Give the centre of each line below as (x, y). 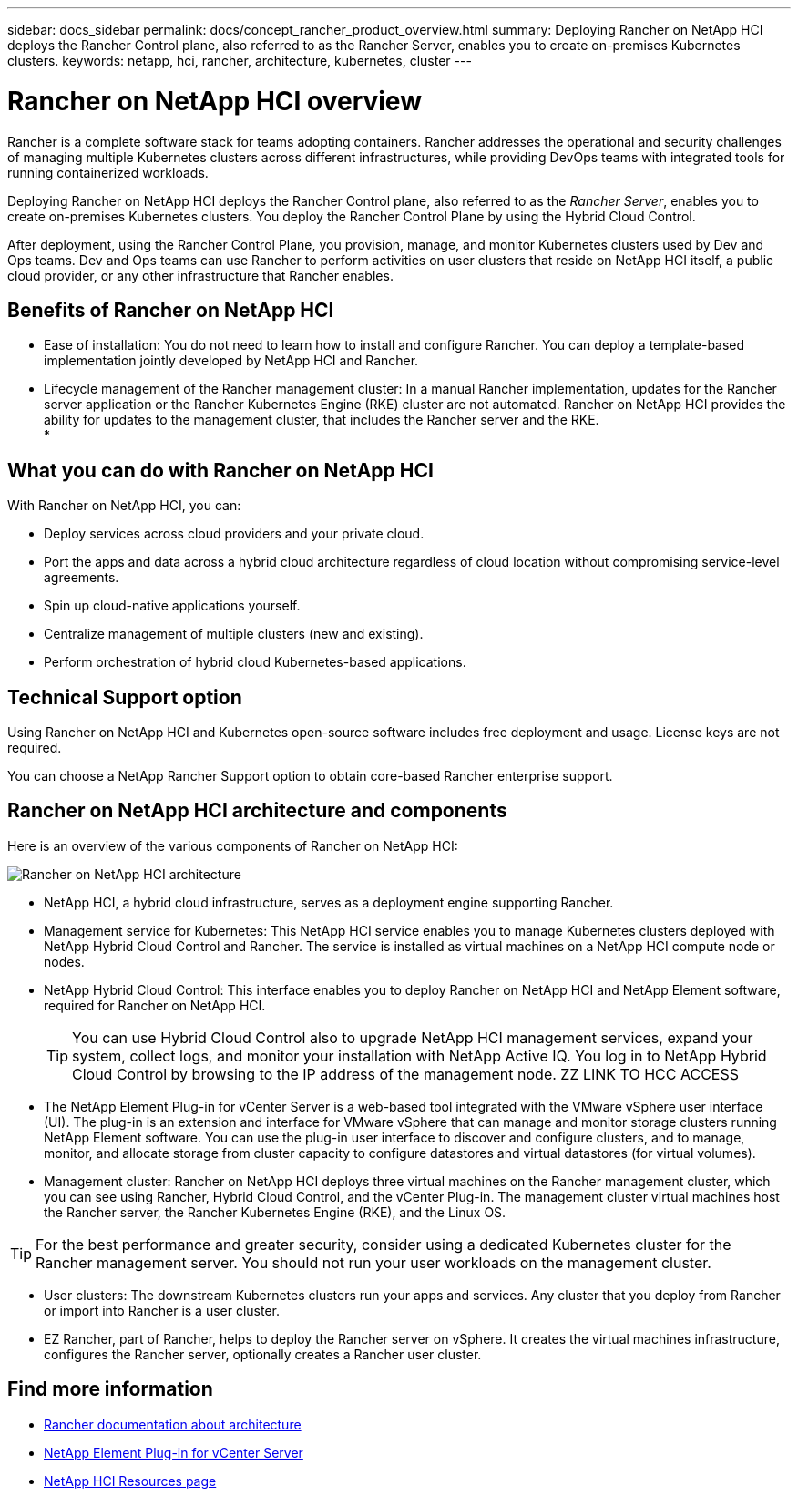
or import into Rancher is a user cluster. (162, 1310)
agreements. (82, 578)
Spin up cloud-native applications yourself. (172, 606)
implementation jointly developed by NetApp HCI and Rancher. (231, 361)
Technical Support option (125, 697)
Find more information (110, 1389)
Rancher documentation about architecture (173, 1424)
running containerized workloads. (108, 172)
